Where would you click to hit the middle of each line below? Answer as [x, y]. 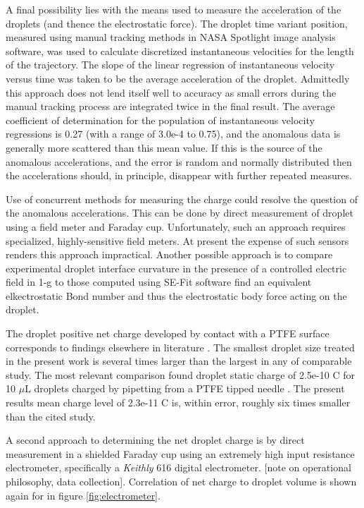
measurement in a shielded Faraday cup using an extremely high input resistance [180, 453]
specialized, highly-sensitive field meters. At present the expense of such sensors [177, 240]
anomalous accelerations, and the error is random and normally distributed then [179, 161]
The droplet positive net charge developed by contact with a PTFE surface [168, 333]
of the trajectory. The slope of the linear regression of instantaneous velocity [170, 65]
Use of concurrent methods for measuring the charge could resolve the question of [182, 199]
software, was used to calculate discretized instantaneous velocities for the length [180, 50]
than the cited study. [51, 416]
